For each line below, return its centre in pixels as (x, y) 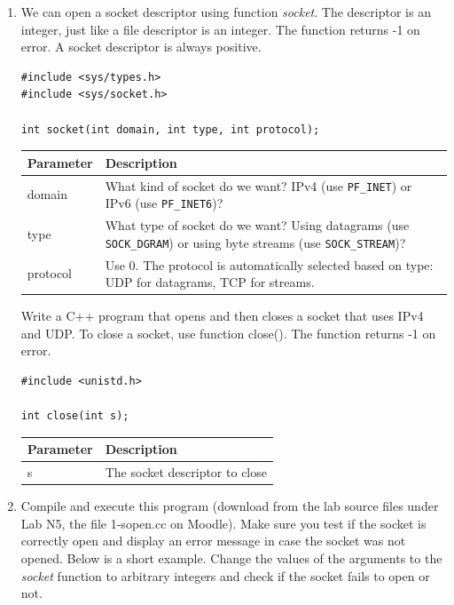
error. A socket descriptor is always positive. (141, 47)
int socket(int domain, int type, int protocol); (170, 129)
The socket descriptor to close (186, 472)
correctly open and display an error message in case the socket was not (213, 541)
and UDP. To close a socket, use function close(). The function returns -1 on (228, 333)
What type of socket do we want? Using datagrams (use (257, 225)
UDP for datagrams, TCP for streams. (210, 282)
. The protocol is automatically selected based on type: (284, 264)
